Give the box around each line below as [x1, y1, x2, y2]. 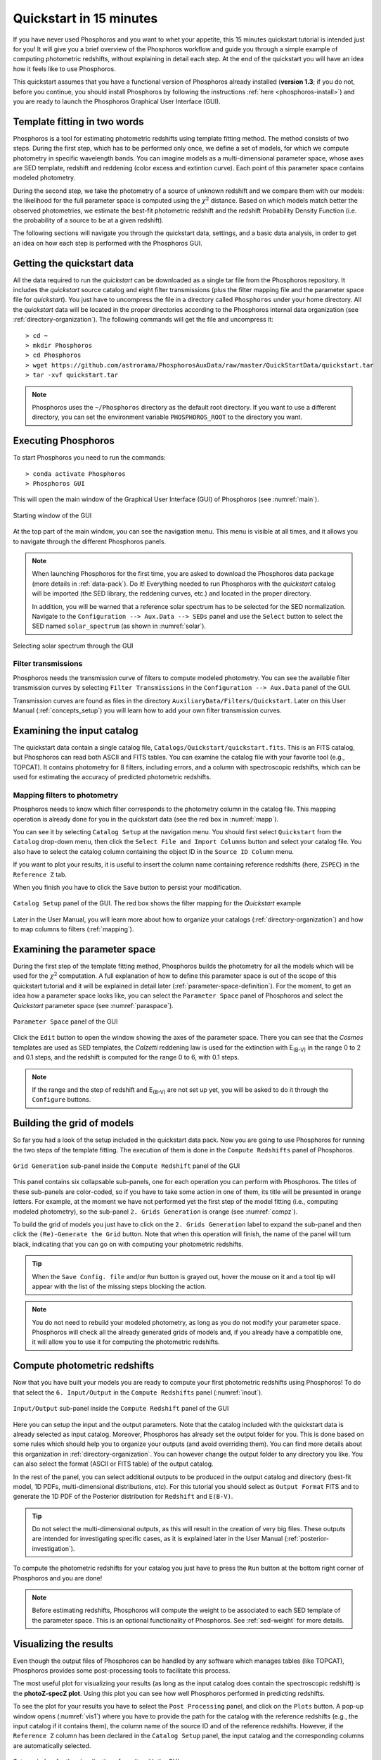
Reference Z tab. [13, 870, 67, 879]
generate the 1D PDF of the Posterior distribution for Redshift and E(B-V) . [13, 1492, 233, 1501]
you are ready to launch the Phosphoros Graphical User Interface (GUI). [13, 97, 221, 106]
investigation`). [32, 1544, 75, 1552]
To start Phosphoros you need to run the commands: [13, 453, 167, 462]
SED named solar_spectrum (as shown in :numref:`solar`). [32, 622, 207, 630]
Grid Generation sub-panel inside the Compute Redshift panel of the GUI [13, 1162, 240, 1170]
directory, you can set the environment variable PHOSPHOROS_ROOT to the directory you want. [32, 413, 302, 422]
